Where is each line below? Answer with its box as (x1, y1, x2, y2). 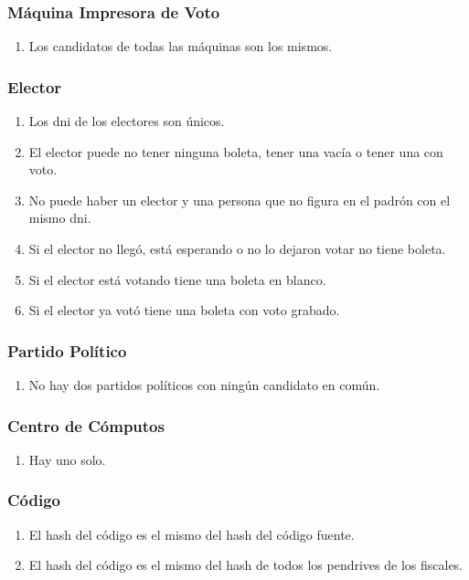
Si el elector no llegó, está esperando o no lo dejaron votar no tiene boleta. (28, 239, 446, 258)
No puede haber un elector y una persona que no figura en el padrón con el (28, 190, 451, 209)
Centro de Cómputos (7, 414, 165, 437)
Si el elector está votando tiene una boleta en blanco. (28, 269, 326, 289)
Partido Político (7, 339, 127, 362)
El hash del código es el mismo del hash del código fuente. (28, 524, 355, 543)
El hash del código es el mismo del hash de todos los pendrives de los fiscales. (28, 555, 464, 575)
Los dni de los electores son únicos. (28, 111, 225, 131)
